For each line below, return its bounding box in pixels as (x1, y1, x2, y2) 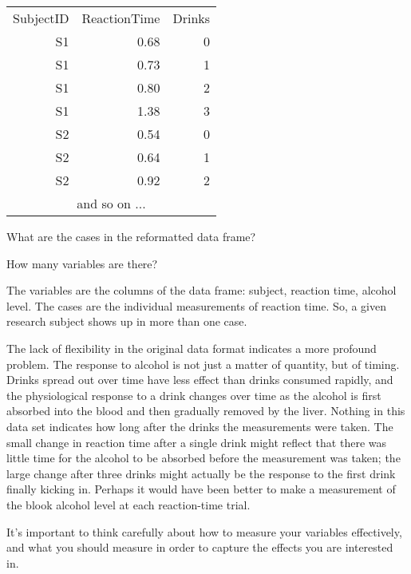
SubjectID (13, 9, 69, 27)
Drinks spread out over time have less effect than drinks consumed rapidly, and (6, 371, 393, 388)
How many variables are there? (6, 255, 158, 271)
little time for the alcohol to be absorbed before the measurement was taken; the (6, 449, 401, 466)
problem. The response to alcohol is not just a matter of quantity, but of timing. (6, 355, 400, 372)
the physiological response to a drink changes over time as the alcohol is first (6, 386, 381, 403)
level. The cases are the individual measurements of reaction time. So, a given (6, 297, 386, 314)
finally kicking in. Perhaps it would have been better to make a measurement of (6, 481, 396, 497)
